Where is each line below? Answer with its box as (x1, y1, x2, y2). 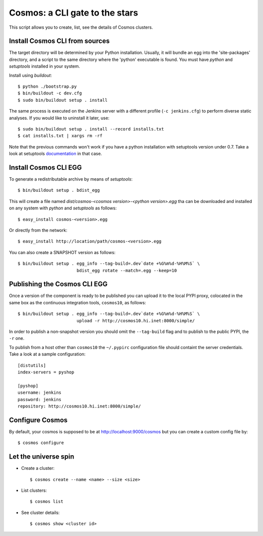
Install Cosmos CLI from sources (9, 37, 110, 45)
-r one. (9, 335, 24, 341)
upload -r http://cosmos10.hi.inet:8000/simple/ (76, 318, 195, 323)
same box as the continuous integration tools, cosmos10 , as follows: (9, 299, 146, 305)
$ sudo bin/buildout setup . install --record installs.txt (18, 126, 164, 131)
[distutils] (18, 363, 46, 368)
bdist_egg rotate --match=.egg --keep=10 (76, 268, 177, 273)
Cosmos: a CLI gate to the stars (9, 7, 138, 18)
